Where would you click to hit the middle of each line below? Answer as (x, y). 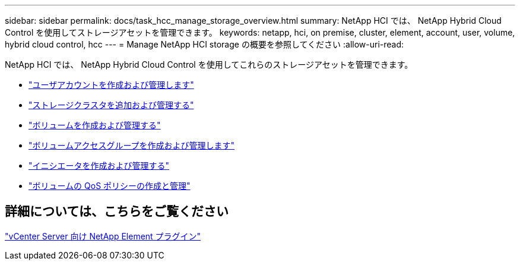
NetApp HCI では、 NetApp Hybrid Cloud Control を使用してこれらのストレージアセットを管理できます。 (209, 64)
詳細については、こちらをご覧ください (117, 212)
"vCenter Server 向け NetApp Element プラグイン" (103, 236)
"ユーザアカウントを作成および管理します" (111, 85)
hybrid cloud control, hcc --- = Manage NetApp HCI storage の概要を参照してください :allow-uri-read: (204, 44)
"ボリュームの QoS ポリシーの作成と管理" (110, 186)
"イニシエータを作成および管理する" (99, 165)
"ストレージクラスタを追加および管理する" (111, 105)
